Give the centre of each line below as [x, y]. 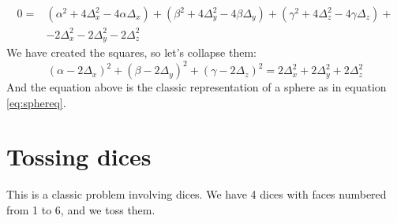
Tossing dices [79, 156]
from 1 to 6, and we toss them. [81, 210]
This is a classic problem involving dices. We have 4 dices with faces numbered [197, 194]
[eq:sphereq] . [36, 102]
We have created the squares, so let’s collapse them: [131, 52]
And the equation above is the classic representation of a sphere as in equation [197, 87]
